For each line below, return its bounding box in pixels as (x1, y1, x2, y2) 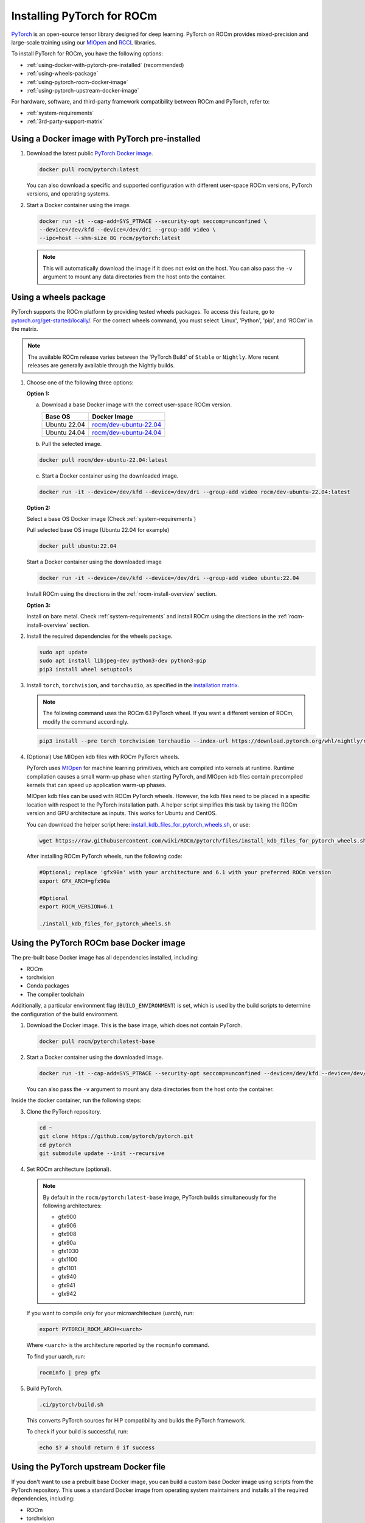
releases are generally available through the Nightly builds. (27, 362, 175, 369)
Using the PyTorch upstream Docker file (11, 1462, 166, 1472)
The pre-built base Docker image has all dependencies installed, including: (11, 954, 199, 961)
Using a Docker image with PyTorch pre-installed (11, 133, 201, 144)
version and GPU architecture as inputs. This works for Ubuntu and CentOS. (26, 810, 217, 817)
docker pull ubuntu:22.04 (39, 543, 117, 549)
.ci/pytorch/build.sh (39, 1401, 104, 1408)
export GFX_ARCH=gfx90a (39, 877, 111, 885)
